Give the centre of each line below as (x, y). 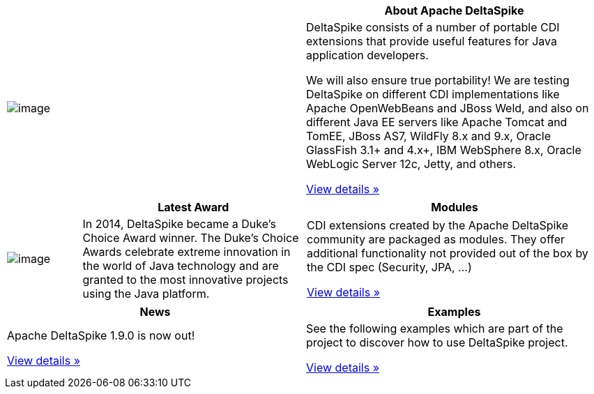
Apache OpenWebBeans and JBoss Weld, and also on (448, 108)
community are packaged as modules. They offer (436, 239)
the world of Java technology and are (181, 266)
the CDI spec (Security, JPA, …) (389, 267)
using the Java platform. (146, 294)
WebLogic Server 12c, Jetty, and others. (411, 164)
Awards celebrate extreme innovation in (186, 252)
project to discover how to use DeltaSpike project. (437, 342)
